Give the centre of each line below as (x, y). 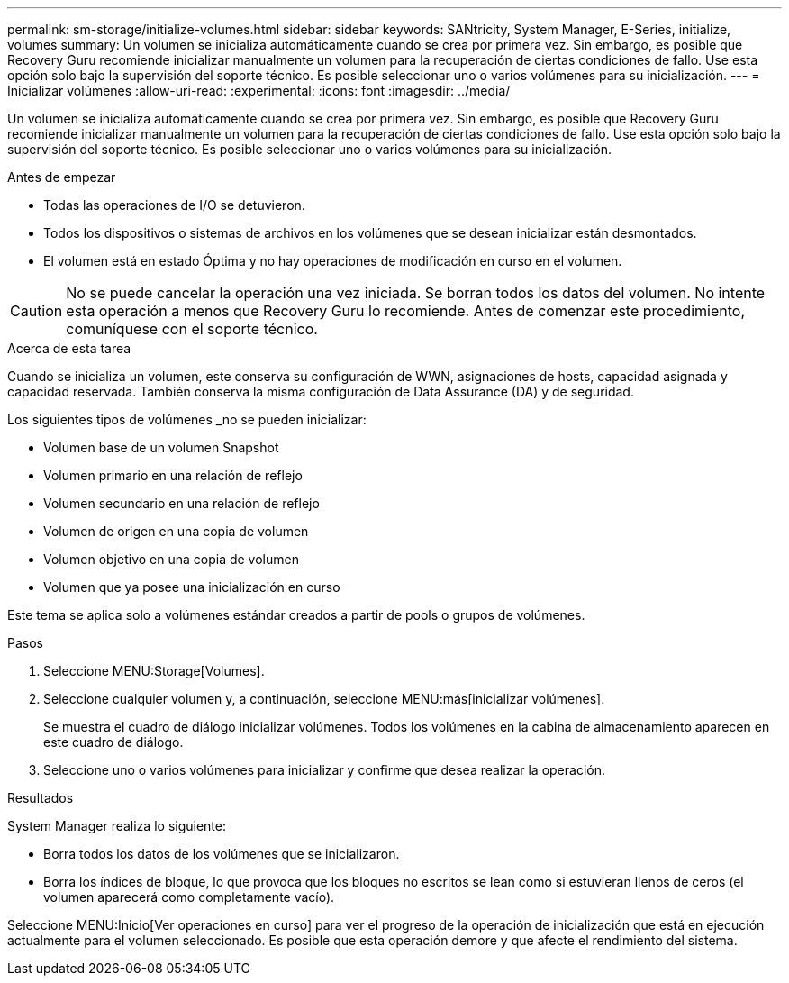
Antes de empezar (62, 177)
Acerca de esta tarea (69, 348)
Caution (36, 311)
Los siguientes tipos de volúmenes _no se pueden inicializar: (187, 419)
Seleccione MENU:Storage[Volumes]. (154, 671)
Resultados (41, 798)
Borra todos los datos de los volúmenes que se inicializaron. (222, 854)
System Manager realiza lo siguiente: (117, 826)
